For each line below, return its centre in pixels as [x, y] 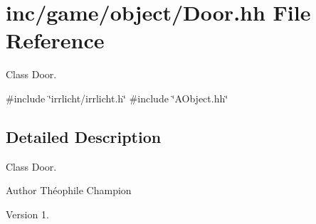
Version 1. [27, 214]
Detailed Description [84, 136]
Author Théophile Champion [69, 190]
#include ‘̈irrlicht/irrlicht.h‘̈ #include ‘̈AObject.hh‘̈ [117, 98]
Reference [55, 40]
